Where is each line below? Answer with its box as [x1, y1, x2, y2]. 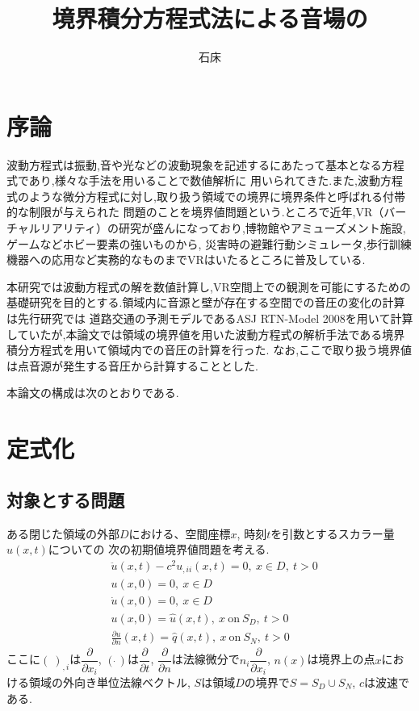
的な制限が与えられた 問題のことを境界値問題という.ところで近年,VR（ [6, 203, 384, 220]
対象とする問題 [6, 487, 125, 512]
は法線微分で [171, 650, 240, 667]
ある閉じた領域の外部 [6, 525, 119, 542]
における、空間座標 [128, 525, 231, 542]
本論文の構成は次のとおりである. [6, 384, 179, 401]
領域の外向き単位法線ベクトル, [28, 673, 191, 690]
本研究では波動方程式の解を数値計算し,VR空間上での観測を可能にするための [6, 278, 411, 295]
